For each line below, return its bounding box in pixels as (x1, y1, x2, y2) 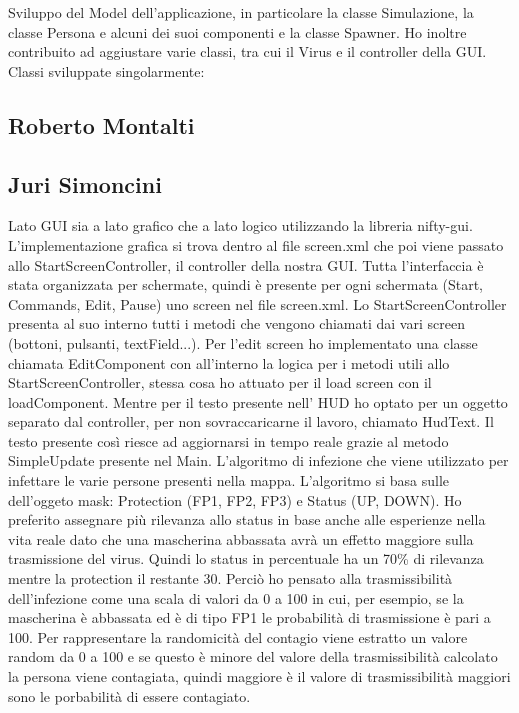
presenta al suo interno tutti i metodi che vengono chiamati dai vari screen (8, 313, 465, 334)
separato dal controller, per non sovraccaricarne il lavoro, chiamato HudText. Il (8, 411, 494, 432)
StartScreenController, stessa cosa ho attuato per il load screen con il (8, 372, 432, 393)
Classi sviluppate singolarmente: (8, 60, 205, 81)
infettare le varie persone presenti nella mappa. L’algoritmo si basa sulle (8, 470, 449, 491)
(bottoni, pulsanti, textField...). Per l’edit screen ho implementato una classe (8, 332, 478, 353)
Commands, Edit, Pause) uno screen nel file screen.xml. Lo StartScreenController (8, 293, 507, 314)
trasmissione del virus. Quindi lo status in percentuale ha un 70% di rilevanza (8, 548, 484, 569)
